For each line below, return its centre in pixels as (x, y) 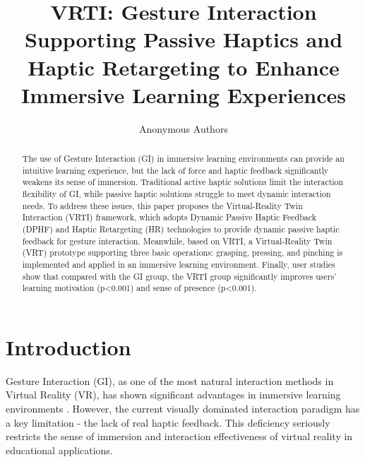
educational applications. (59, 450)
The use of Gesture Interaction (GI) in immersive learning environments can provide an (183, 159)
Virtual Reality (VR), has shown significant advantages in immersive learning (173, 395)
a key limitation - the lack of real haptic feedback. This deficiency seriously (168, 422)
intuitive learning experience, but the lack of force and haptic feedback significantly (175, 170)
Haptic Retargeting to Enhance (184, 67)
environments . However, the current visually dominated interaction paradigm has (183, 409)
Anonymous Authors (184, 128)
